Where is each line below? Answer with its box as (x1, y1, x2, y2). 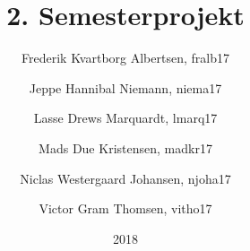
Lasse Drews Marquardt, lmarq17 (33, 108, 218, 127)
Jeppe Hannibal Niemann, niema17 (29, 78, 222, 97)
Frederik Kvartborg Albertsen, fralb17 (22, 48, 229, 67)
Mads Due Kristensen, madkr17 (39, 138, 212, 157)
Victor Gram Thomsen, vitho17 (39, 199, 212, 218)
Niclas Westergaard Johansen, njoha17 (20, 169, 231, 187)
